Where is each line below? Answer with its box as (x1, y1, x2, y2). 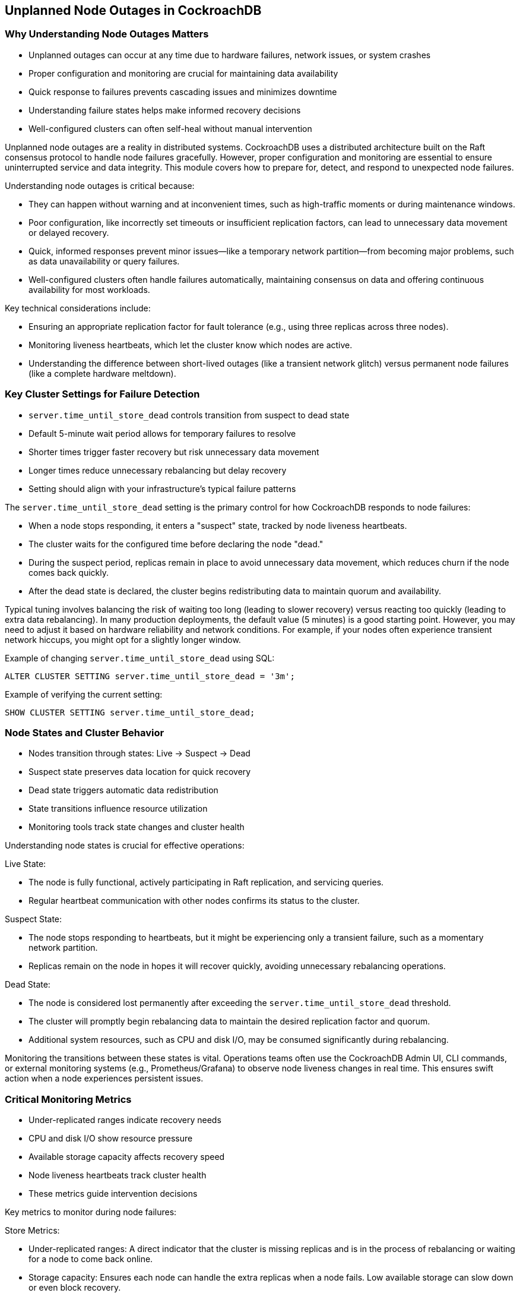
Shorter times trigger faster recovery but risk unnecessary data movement (28, 446, 319, 457)
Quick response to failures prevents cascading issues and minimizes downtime (28, 86, 337, 97)
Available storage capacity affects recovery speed (28, 1152, 225, 1162)
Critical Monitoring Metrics (5, 1093, 132, 1105)
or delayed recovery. (28, 227, 109, 238)
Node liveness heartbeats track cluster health (28, 1170, 207, 1181)
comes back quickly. (28, 567, 109, 578)
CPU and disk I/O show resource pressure (28, 1133, 193, 1144)
